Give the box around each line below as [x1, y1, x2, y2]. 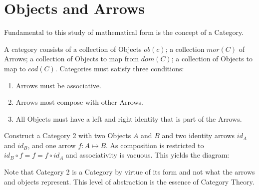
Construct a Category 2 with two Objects [4, 130, 131, 141]
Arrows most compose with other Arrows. [15, 97, 143, 107]
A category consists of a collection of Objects [4, 43, 142, 54]
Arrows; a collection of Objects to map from [4, 53, 139, 64]
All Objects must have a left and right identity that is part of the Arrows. [15, 113, 242, 124]
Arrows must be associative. [15, 80, 101, 90]
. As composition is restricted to [106, 140, 204, 150]
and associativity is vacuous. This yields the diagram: [66, 150, 230, 160]
